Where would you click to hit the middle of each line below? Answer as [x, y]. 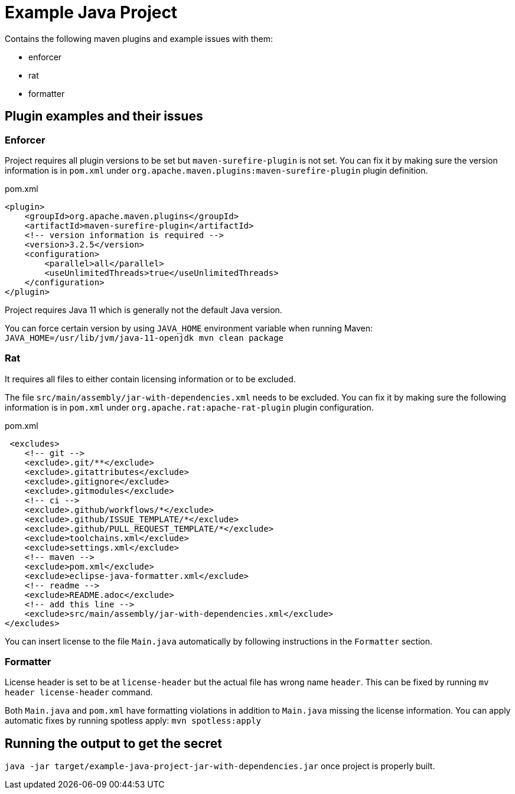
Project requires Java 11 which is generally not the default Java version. [144, 310]
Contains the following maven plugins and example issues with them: [139, 38]
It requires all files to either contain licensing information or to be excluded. [150, 379]
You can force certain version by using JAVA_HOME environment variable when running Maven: [189, 328]
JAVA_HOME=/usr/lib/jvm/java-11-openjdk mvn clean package [144, 338]
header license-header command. [79, 692]
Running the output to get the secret [113, 743]
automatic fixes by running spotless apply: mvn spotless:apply [133, 721]
